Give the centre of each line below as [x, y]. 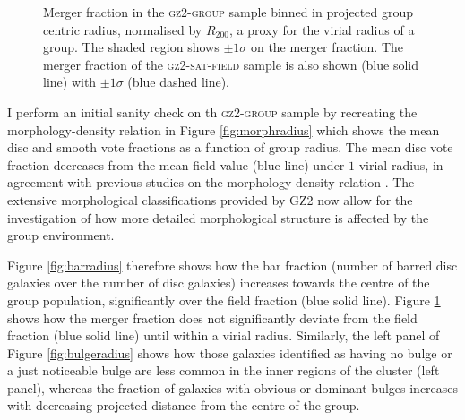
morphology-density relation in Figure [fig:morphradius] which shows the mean [224, 129]
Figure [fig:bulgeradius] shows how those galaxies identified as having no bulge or [230, 352]
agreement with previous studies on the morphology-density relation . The [211, 182]
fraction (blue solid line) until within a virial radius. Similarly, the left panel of [224, 335]
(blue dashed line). [179, 82]
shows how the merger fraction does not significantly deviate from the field [212, 317]
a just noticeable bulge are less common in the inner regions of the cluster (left [224, 370]
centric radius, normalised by [123, 29]
